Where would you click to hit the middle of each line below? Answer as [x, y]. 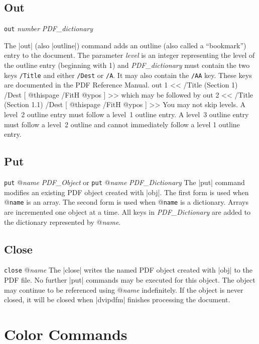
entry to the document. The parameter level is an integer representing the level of [129, 55]
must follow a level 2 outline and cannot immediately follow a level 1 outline [122, 124]
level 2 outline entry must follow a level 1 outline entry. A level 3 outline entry [126, 114]
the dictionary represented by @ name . [62, 222]
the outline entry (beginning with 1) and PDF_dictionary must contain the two [127, 65]
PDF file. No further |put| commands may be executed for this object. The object [130, 280]
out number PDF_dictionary [49, 28]
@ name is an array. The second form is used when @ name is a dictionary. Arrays [126, 202]
